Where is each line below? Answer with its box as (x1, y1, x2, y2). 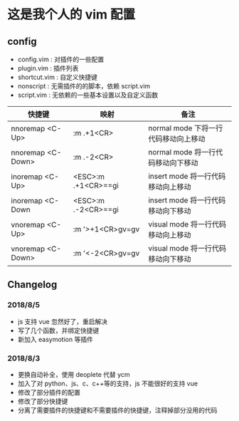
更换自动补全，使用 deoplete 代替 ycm (17, 370, 130, 378)
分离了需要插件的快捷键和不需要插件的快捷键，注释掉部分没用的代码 (17, 405, 218, 414)
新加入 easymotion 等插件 (17, 335, 94, 343)
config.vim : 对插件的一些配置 (17, 55, 105, 63)
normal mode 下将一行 (148, 123, 223, 132)
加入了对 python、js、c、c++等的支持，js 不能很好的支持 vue (17, 379, 198, 388)
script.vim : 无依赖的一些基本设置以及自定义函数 (17, 90, 159, 99)
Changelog (7, 279, 58, 291)
